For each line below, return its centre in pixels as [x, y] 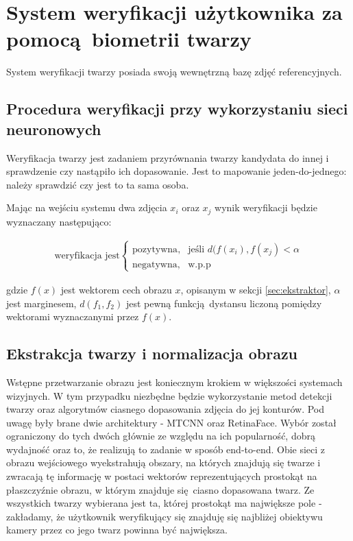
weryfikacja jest [87, 255]
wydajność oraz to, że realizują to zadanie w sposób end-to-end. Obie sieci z [166, 449]
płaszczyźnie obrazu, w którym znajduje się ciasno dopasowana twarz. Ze [160, 489]
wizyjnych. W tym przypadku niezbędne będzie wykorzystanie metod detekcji [169, 395]
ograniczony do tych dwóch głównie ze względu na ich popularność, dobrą [161, 436]
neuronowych [54, 129]
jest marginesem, [41, 303]
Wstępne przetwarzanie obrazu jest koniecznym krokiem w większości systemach [174, 382]
